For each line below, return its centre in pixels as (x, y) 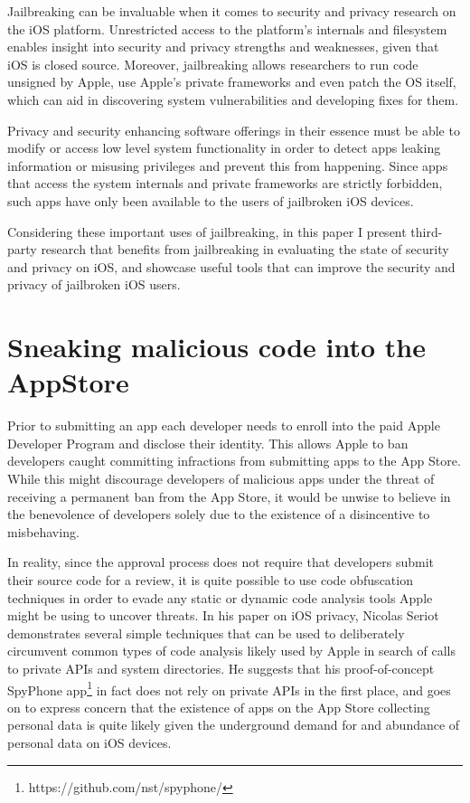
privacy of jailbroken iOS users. (94, 284)
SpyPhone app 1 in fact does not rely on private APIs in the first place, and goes (229, 688)
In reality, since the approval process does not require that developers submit (221, 562)
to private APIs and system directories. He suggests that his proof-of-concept (221, 668)
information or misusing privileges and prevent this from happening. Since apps (228, 165)
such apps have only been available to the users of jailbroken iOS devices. (211, 200)
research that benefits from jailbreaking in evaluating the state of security (245, 249)
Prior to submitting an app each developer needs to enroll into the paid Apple (224, 425)
